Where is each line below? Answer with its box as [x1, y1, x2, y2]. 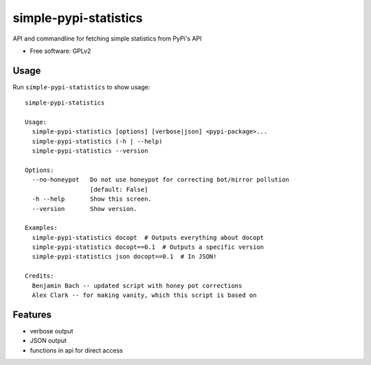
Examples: [25, 224, 58, 232]
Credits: [25, 272, 54, 280]
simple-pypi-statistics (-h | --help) [32, 137, 163, 145]
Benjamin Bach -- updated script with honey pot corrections [32, 282, 243, 289]
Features [12, 309, 52, 320]
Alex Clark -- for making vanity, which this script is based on [32, 291, 257, 299]
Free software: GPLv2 [30, 47, 91, 55]
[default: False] [89, 186, 148, 193]
